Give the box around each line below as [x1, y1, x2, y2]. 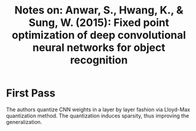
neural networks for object [32, 41, 166, 55]
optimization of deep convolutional [11, 29, 187, 42]
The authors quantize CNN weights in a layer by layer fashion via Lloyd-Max [6, 106, 190, 113]
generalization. [6, 118, 42, 125]
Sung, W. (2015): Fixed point [28, 16, 170, 29]
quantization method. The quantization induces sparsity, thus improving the [6, 112, 190, 119]
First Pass [6, 86, 56, 100]
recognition [69, 53, 128, 67]
